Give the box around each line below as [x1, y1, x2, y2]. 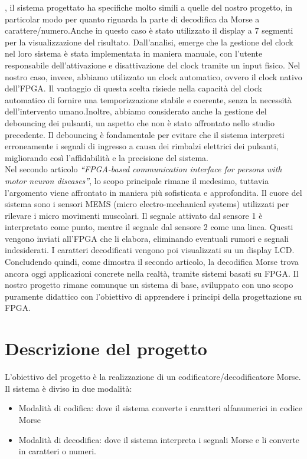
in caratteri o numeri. [18, 445, 96, 457]
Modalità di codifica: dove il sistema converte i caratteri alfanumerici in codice [18, 402, 302, 414]
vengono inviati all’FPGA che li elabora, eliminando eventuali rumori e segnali [5, 232, 289, 244]
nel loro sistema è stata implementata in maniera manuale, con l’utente [5, 47, 263, 60]
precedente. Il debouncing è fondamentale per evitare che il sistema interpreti [5, 128, 285, 140]
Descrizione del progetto [5, 336, 207, 360]
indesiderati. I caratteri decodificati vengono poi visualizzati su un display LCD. [5, 244, 295, 256]
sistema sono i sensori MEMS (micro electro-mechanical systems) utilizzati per [5, 198, 289, 210]
